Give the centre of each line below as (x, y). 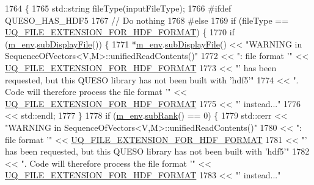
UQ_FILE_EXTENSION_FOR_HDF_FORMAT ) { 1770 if (120, 32)
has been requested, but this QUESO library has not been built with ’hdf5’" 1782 (157, 151)
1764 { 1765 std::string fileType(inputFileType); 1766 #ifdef (118, 8)
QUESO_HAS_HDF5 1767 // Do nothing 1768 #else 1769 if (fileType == (147, 20)
